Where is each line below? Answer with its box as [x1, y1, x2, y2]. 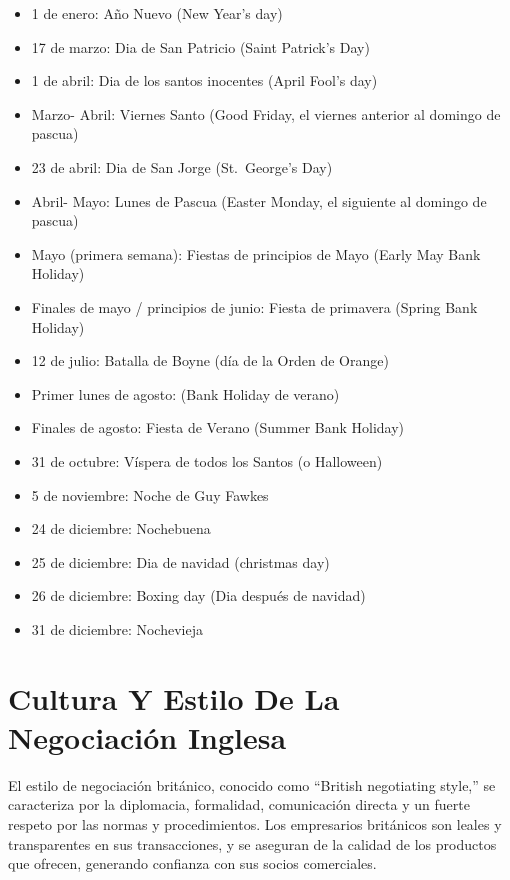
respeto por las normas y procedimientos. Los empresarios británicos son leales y [8, 813, 502, 834]
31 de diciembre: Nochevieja [31, 618, 203, 639]
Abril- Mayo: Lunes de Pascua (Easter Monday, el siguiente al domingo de [31, 190, 487, 211]
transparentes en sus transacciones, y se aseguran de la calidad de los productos [8, 833, 497, 854]
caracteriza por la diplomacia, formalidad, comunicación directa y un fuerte [8, 794, 470, 815]
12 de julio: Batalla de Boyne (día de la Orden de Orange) [31, 350, 389, 371]
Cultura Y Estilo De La [8, 677, 340, 718]
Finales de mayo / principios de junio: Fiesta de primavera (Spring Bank [31, 296, 478, 317]
